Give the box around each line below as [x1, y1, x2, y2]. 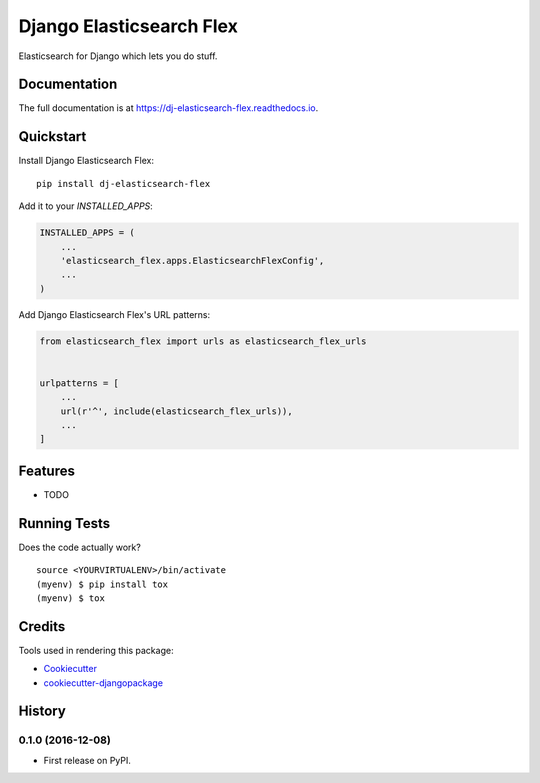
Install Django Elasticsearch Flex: [18, 155, 155, 167]
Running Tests [18, 515, 110, 532]
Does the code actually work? [18, 541, 142, 553]
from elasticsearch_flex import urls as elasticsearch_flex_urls [39, 335, 367, 347]
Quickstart [18, 128, 87, 145]
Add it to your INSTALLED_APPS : [18, 200, 154, 212]
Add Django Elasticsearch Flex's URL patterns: [18, 308, 211, 320]
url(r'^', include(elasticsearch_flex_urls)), [60, 405, 294, 417]
